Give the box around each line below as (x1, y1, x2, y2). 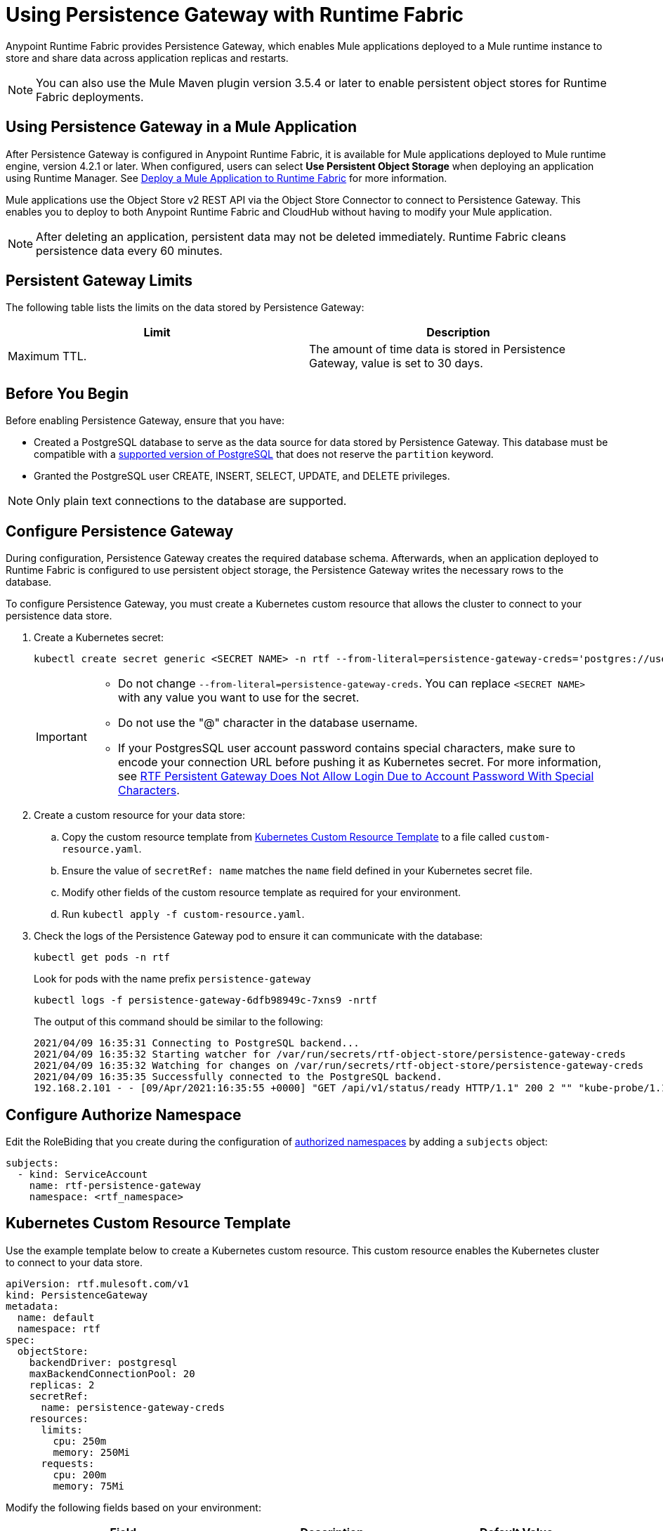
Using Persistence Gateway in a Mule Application (6, 118, 357, 136)
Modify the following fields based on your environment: (6, 1501, 261, 1513)
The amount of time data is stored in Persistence (309, 342, 566, 357)
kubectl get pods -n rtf (34, 952, 170, 964)
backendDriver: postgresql (29, 1356, 178, 1368)
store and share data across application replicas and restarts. (6, 51, 289, 64)
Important (36, 730, 87, 744)
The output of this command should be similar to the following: (34, 1016, 324, 1028)
